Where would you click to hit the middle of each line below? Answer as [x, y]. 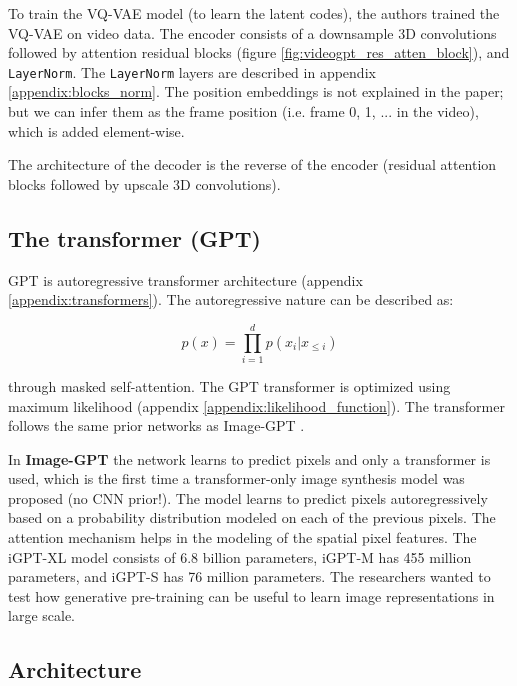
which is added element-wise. [96, 130]
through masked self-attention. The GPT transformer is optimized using [229, 385]
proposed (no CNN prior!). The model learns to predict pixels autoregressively [248, 497]
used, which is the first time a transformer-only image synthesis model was [236, 478]
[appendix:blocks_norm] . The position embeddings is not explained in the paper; [256, 91]
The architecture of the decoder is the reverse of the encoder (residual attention [252, 164]
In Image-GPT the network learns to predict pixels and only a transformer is [249, 458]
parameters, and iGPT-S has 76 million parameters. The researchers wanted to [249, 576]
